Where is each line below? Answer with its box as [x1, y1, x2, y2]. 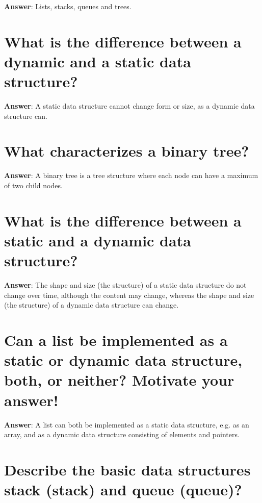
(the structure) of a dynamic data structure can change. [4, 299, 179, 310]
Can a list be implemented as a [4, 330, 228, 350]
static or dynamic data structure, [4, 349, 243, 370]
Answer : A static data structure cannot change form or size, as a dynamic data [4, 100, 255, 111]
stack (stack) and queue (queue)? [4, 479, 242, 500]
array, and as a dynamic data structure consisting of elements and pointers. [4, 429, 240, 440]
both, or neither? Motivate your [4, 369, 234, 390]
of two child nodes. [4, 180, 63, 190]
